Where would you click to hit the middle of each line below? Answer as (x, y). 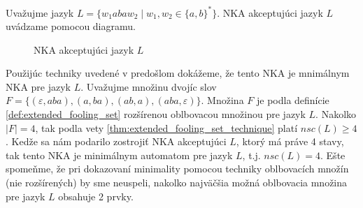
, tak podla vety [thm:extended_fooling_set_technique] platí (166, 127)
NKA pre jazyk (38, 86)
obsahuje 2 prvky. (96, 196)
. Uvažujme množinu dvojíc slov (149, 86)
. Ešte (333, 155)
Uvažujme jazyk (40, 12)
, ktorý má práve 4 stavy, (290, 141)
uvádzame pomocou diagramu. (71, 26)
